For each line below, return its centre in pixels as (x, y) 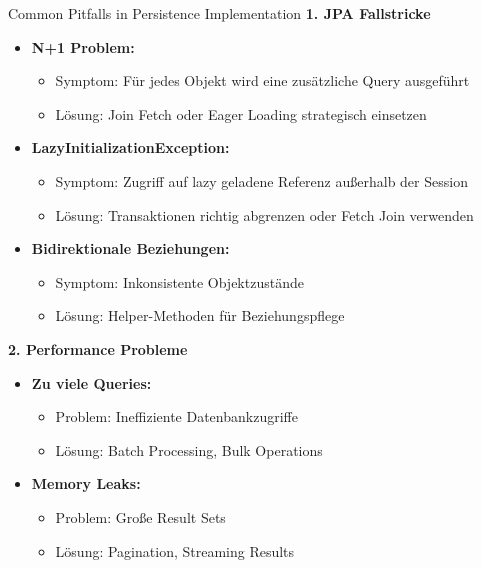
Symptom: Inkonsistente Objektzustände (179, 281)
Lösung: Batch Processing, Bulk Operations (189, 449)
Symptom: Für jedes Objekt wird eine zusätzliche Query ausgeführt (262, 80)
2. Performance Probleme (98, 348)
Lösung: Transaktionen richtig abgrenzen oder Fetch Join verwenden (264, 214)
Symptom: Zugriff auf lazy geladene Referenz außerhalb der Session (261, 180)
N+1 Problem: (83, 46)
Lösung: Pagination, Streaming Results (175, 550)
